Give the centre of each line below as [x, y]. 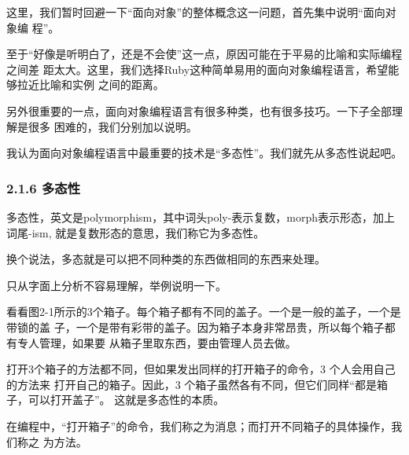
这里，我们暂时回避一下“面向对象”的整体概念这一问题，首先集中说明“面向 [196, 12]
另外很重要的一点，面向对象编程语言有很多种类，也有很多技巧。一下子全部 [199, 110]
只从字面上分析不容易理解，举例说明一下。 [116, 285]
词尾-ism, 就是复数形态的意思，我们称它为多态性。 [136, 232]
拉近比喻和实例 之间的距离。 [90, 84]
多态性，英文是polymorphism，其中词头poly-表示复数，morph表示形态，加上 [201, 216]
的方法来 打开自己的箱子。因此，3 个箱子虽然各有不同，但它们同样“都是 [192, 384]
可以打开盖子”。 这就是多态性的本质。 [126, 400]
